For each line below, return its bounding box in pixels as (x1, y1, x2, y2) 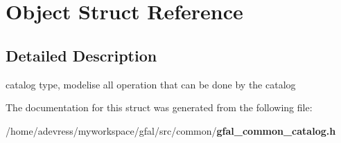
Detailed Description (6, 44, 157, 66)
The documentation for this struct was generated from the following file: (6, 100, 313, 115)
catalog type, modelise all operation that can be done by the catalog (6, 77, 296, 91)
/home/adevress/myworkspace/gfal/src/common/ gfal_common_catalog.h (6, 123, 336, 137)
